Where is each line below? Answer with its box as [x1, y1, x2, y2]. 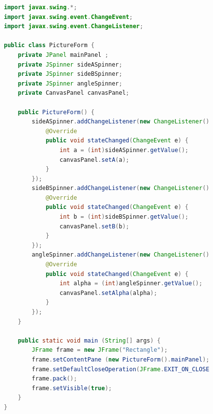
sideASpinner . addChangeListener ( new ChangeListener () [32, 118, 210, 125]
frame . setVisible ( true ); [32, 384, 112, 392]
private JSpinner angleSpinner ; [18, 80, 123, 87]
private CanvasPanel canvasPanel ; [18, 89, 129, 97]
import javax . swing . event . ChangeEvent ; [4, 13, 133, 20]
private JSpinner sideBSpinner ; [18, 70, 123, 78]
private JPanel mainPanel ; [18, 51, 108, 58]
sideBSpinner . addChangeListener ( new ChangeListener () [32, 185, 210, 192]
